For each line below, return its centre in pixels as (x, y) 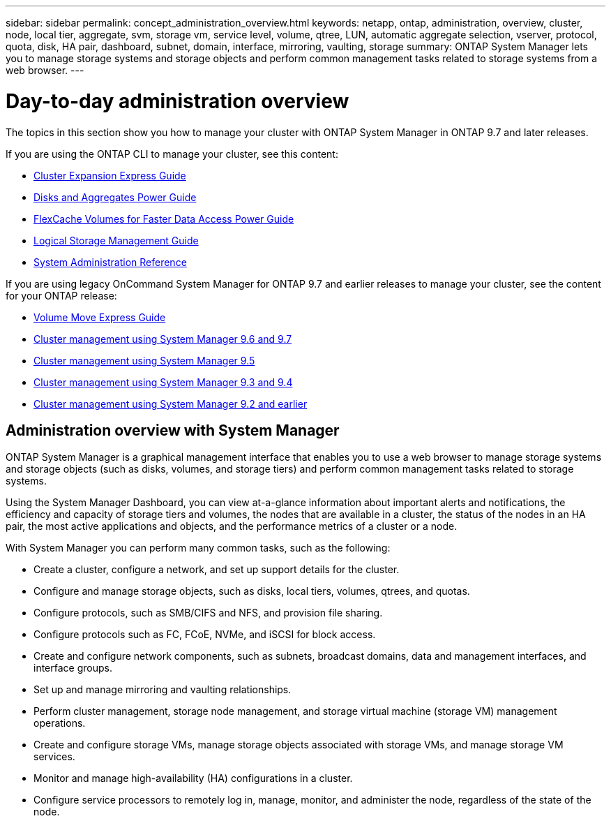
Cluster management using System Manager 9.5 (144, 360)
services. (54, 757)
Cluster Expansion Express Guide (110, 175)
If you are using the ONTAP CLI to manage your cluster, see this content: (172, 154)
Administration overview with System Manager (173, 430)
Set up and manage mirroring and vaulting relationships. (163, 690)
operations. (60, 723)
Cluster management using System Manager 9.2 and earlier (171, 404)
